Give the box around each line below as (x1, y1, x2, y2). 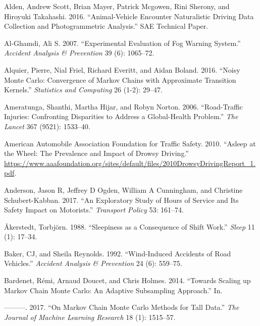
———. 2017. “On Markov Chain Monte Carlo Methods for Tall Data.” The (4, 302, 239, 312)
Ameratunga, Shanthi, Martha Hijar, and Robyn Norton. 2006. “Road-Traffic (4, 101, 243, 112)
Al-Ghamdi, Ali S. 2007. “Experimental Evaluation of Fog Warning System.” (4, 37, 241, 48)
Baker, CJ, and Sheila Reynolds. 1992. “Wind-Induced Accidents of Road (4, 248, 231, 258)
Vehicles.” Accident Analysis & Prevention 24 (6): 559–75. (4, 258, 182, 268)
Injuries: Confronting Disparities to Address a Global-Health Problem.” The (4, 111, 238, 122)
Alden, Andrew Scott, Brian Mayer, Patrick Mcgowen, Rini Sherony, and (4, 1, 230, 11)
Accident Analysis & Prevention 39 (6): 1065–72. (4, 47, 154, 58)
